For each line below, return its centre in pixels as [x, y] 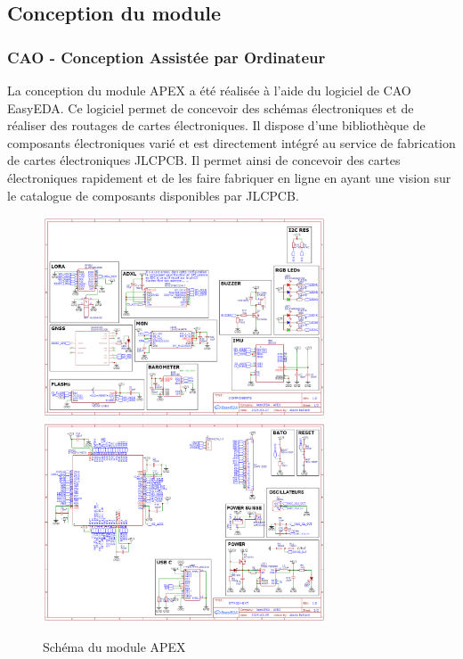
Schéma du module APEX [114, 647]
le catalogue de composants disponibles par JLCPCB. [153, 195]
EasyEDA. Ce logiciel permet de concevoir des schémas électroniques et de [211, 107]
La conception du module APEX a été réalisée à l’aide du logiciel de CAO [209, 90]
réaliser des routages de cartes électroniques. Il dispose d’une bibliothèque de [216, 125]
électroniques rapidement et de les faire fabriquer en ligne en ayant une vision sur [229, 177]
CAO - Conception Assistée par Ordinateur [167, 57]
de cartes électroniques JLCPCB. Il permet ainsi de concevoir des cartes [204, 160]
